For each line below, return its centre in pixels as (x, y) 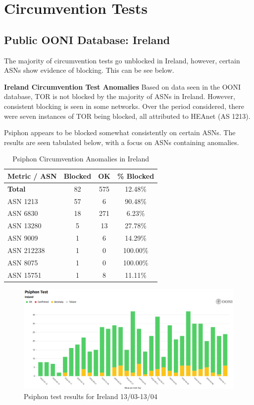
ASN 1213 (23, 201)
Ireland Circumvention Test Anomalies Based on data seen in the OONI (123, 86)
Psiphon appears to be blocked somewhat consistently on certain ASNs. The (120, 132)
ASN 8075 (23, 262)
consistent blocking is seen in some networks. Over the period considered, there (124, 106)
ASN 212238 (26, 250)
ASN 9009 (23, 238)
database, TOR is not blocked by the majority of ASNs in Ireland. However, (120, 96)
